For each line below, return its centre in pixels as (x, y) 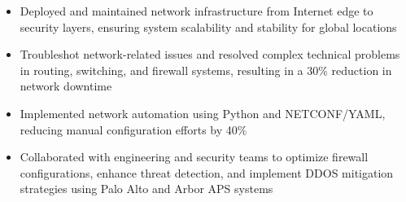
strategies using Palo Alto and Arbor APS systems (146, 189)
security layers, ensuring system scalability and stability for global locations (208, 26)
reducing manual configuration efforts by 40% (133, 129)
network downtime (66, 86)
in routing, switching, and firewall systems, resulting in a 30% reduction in (206, 70)
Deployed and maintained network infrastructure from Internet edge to (196, 11)
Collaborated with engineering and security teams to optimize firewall (194, 157)
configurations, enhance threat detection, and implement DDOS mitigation (207, 172)
